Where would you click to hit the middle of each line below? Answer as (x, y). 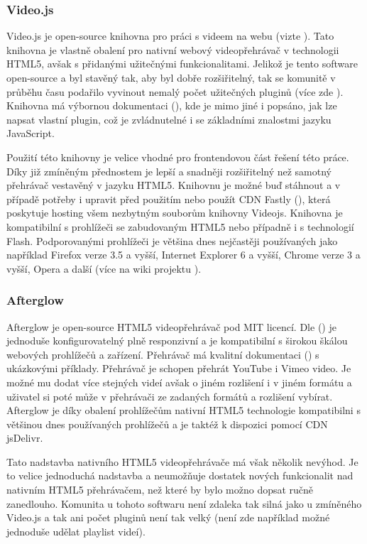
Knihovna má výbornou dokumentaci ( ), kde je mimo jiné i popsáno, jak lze (172, 105)
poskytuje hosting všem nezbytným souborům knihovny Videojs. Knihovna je (175, 213)
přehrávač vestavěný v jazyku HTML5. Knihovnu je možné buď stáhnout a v (174, 185)
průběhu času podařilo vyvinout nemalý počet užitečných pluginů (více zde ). (175, 91)
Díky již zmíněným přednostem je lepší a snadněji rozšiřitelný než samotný (169, 171)
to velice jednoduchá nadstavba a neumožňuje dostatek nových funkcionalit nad (180, 475)
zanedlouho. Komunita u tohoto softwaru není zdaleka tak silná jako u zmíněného (184, 503)
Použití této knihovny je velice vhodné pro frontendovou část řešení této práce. (178, 157)
